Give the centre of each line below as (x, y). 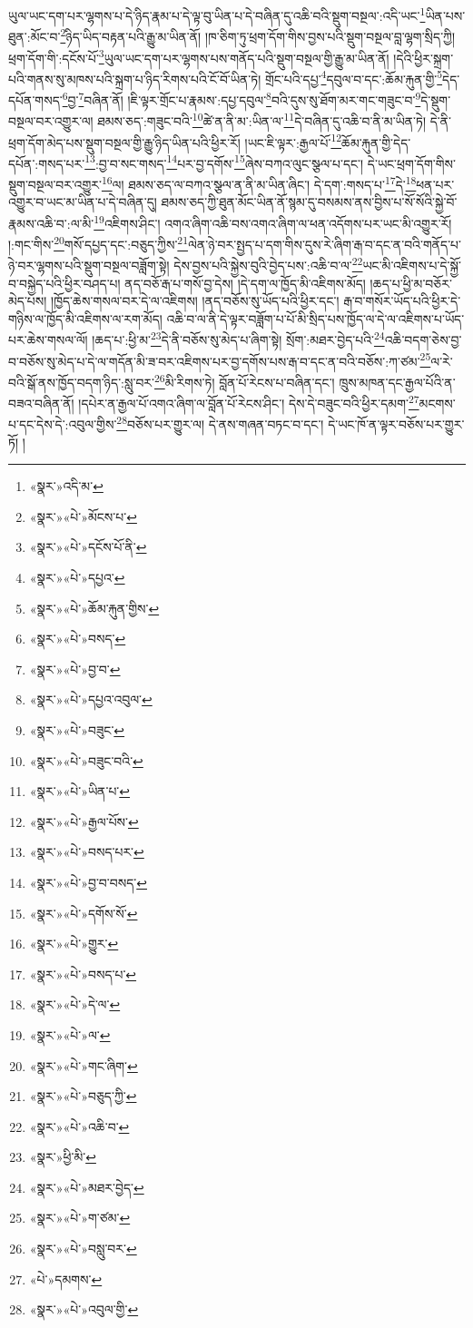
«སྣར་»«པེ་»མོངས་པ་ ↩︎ (83, 516)
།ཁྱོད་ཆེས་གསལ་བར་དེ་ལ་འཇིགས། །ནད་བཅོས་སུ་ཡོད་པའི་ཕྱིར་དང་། (195, 301)
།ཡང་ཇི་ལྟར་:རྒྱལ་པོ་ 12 (293, 141)
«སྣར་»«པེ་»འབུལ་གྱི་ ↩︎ (84, 1309)
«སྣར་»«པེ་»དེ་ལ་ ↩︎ (75, 1004)
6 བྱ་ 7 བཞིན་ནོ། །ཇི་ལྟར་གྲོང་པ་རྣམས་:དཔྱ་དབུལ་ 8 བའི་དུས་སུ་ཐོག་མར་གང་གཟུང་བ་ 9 (241, 98)
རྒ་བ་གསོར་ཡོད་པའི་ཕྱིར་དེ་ (402, 301)
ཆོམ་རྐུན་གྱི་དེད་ (376, 142)
